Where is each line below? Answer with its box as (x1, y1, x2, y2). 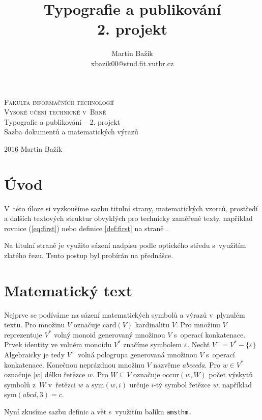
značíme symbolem (123, 339, 182, 350)
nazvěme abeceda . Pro (153, 359, 220, 370)
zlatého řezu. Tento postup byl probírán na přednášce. (4, 249, 173, 260)
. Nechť (187, 339, 210, 350)
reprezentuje (4, 329, 42, 340)
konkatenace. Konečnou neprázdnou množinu (4, 359, 144, 370)
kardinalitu (135, 319, 170, 330)
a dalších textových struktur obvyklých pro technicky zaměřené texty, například (4, 213, 253, 223)
